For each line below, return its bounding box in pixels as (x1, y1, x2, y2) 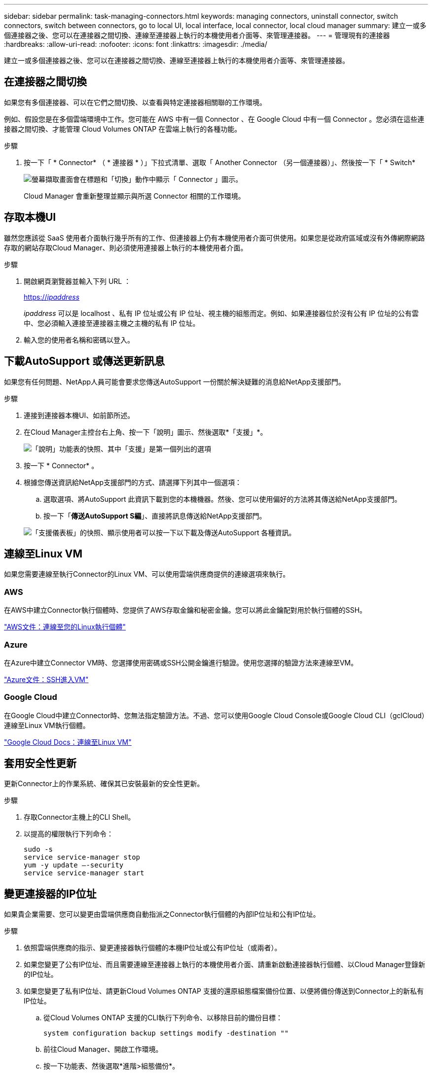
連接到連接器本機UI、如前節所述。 (24, 411, 135, 419)
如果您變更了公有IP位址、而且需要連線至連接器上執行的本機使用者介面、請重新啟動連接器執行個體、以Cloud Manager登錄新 (24, 960, 426, 969)
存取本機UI (4, 211, 56, 224)
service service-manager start (24, 869, 144, 877)
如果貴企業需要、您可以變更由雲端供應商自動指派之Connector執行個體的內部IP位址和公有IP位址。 (4, 910, 320, 919)
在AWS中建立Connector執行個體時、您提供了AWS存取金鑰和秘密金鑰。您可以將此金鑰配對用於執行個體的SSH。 (4, 606, 367, 615)
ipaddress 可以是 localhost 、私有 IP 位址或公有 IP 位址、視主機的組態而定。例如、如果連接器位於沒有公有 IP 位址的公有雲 (24, 309, 419, 317)
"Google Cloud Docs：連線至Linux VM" (4, 737, 132, 746)
